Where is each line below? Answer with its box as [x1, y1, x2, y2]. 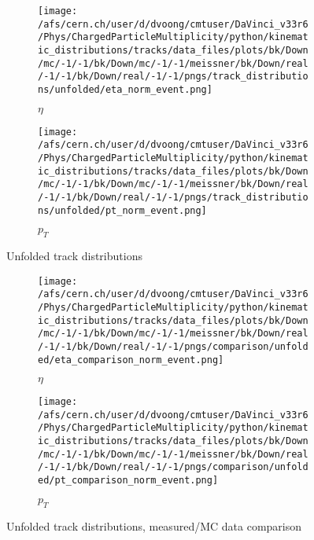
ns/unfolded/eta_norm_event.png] [38, 83, 212, 95]
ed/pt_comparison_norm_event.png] [38, 475, 219, 487]
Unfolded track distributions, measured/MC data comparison [6, 517, 302, 534]
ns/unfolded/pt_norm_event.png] [38, 204, 207, 216]
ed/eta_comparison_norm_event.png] [38, 354, 224, 366]
